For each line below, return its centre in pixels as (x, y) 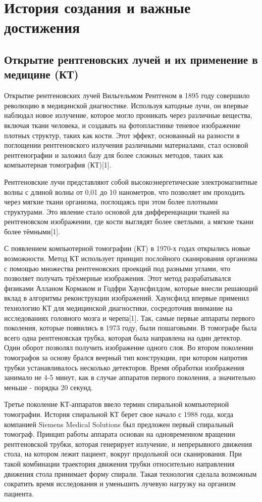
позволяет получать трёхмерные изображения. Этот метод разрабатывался (118, 278)
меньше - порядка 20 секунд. (48, 387)
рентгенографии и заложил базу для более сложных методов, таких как (114, 155)
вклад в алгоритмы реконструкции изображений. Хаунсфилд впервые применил (127, 298)
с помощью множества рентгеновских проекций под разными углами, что (117, 268)
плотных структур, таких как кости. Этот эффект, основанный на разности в (122, 135)
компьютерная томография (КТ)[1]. (58, 165)
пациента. (19, 493)
